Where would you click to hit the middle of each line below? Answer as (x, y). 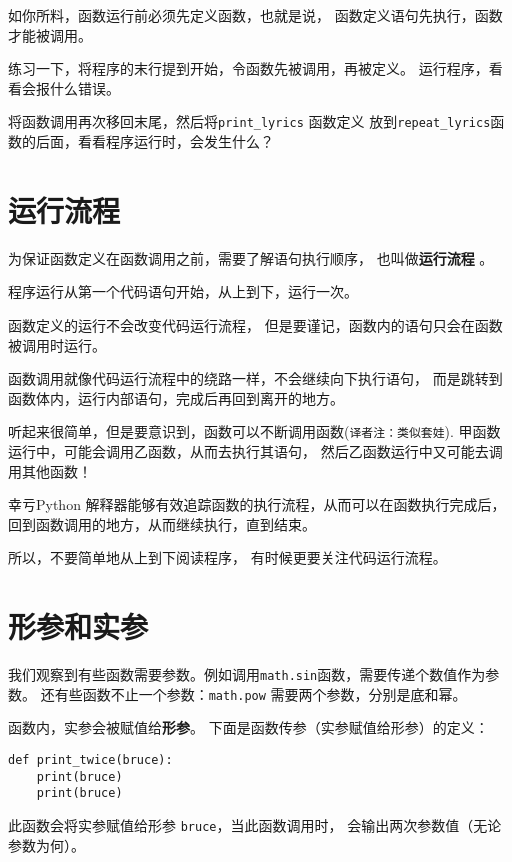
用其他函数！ (50, 470)
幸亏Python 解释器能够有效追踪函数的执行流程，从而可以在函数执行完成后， (257, 504)
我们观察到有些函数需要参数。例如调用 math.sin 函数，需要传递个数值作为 (247, 674)
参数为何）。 (46, 844)
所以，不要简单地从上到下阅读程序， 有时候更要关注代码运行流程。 (227, 557)
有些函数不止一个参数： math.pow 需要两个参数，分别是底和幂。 (260, 693)
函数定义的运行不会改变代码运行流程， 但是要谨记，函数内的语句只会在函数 (255, 324)
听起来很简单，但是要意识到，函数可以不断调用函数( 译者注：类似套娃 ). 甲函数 (254, 431)
